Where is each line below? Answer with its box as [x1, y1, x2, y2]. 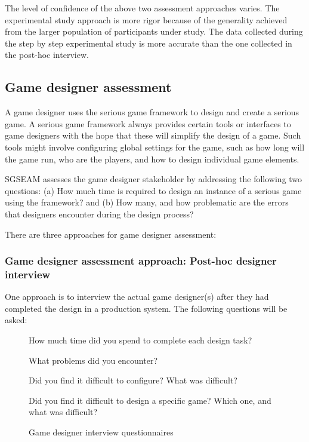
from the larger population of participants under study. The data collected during [5, 25, 303, 38]
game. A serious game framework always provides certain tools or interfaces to [5, 117, 291, 130]
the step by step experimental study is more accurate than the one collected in [5, 36, 292, 49]
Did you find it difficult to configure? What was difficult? [29, 374, 237, 386]
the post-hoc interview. [5, 48, 89, 61]
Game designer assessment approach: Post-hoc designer [5, 253, 277, 268]
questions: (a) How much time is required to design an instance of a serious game [5, 184, 302, 197]
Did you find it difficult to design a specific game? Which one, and [29, 394, 271, 406]
